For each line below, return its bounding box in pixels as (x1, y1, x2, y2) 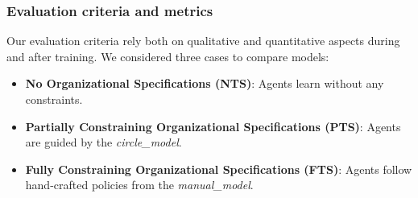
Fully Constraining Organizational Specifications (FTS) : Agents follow (25, 160, 412, 177)
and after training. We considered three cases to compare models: (6, 47, 329, 64)
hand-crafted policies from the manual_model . (25, 176, 254, 193)
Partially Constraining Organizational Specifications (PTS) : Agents (25, 118, 401, 134)
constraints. (25, 91, 83, 107)
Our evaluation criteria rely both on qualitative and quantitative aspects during (6, 32, 400, 49)
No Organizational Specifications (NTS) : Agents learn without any (25, 75, 384, 92)
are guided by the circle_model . (25, 134, 182, 151)
